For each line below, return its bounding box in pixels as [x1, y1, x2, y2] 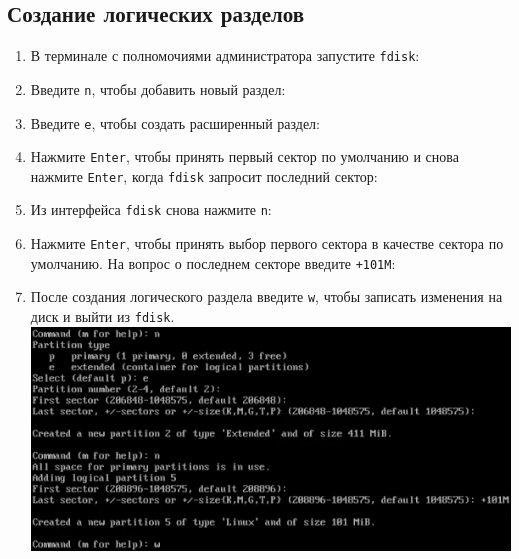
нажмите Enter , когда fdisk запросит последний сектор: [30, 165, 378, 186]
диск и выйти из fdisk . [30, 306, 175, 327]
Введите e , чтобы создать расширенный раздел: [30, 112, 321, 133]
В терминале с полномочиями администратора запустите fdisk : [30, 45, 420, 66]
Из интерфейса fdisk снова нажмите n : [30, 199, 272, 220]
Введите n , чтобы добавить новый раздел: [30, 78, 286, 99]
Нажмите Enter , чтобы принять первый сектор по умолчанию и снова [30, 146, 459, 167]
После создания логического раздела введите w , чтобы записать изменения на [30, 286, 503, 307]
